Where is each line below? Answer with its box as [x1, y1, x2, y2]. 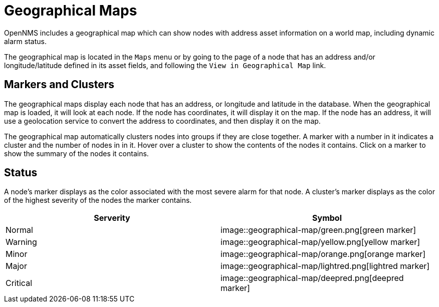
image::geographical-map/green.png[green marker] [221, 225, 416, 235]
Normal [6, 225, 33, 235]
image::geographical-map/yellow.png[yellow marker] [221, 237, 420, 247]
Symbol [312, 213, 342, 223]
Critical [6, 278, 33, 288]
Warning [6, 237, 37, 247]
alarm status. [4, 37, 47, 46]
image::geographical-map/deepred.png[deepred [221, 273, 404, 283]
